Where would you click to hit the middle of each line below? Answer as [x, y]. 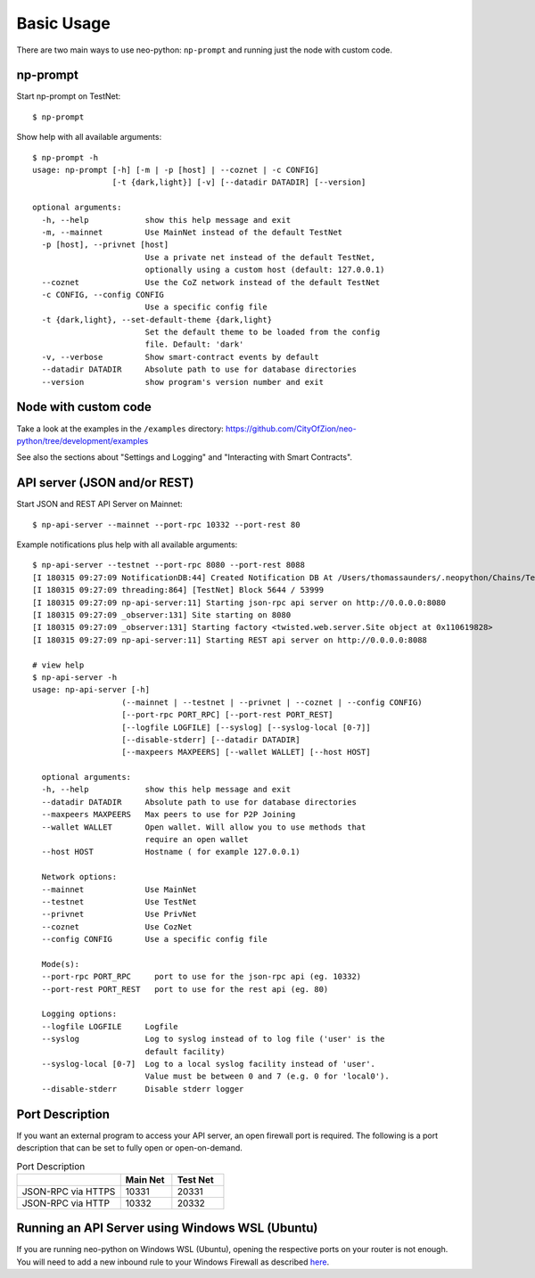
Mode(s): [61, 964]
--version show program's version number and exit [183, 382]
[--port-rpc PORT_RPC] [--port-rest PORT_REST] [227, 715]
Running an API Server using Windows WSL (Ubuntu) [167, 1229]
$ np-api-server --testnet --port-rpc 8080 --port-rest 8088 [169, 565]
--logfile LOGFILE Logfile [110, 1026]
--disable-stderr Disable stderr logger [143, 1089]
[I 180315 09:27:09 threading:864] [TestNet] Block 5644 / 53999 [178, 590]
